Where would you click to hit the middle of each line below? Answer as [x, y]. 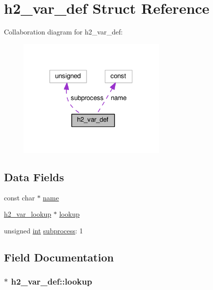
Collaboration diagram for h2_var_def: [63, 32]
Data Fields [34, 177]
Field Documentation [59, 257]
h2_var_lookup [28, 214]
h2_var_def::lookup [52, 281]
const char [19, 197]
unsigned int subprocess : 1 [44, 230]
